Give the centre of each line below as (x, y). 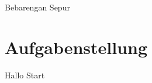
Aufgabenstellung (76, 47)
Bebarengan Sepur (37, 7)
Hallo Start (25, 75)
